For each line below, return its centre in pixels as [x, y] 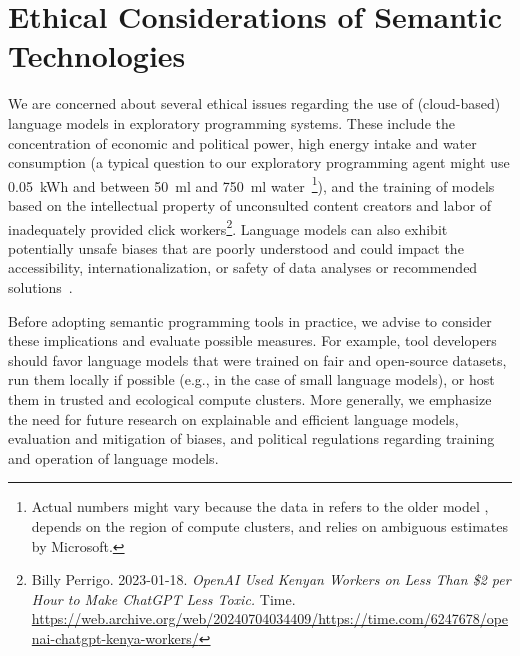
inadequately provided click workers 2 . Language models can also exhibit [228, 227]
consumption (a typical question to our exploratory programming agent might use [259, 162]
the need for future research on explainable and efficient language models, [233, 418]
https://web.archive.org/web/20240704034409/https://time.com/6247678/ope [270, 618]
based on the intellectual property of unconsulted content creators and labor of [250, 204]
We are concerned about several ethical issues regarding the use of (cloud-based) [254, 103]
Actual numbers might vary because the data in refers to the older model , [260, 506]
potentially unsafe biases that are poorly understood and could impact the [236, 247]
